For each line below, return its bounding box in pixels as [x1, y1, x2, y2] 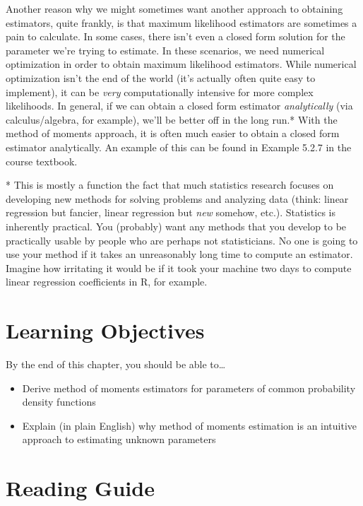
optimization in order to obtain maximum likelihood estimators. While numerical [6, 57, 357, 71]
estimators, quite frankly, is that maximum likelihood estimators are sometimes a [6, 15, 357, 30]
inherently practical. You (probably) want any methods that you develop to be [6, 218, 347, 233]
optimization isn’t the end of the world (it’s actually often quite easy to [6, 70, 316, 85]
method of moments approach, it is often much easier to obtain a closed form [6, 126, 340, 141]
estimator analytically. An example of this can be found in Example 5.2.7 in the [6, 139, 352, 154]
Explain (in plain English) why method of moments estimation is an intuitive [22, 418, 357, 433]
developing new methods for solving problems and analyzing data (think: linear [6, 191, 349, 206]
